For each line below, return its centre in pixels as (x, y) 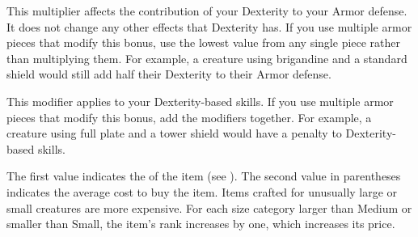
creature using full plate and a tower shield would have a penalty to (174, 133)
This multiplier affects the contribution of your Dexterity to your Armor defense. (207, 11)
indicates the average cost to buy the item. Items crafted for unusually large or (202, 191)
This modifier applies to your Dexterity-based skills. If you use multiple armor (200, 101)
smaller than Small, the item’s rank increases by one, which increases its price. (201, 224)
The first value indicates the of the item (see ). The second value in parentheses (204, 176)
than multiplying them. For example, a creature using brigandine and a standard (207, 58)
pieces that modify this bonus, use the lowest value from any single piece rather (204, 42)
